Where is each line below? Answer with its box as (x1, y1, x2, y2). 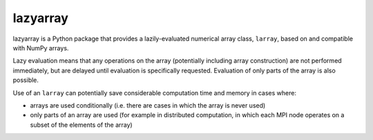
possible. (12, 76, 39, 84)
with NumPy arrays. (12, 43, 69, 52)
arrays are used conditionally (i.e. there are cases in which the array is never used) (30, 101, 266, 110)
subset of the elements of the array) (30, 121, 133, 129)
